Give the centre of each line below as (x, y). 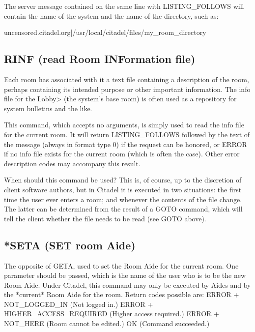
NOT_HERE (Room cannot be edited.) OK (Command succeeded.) (107, 323)
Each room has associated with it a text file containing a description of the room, (127, 79)
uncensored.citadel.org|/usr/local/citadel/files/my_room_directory (105, 32)
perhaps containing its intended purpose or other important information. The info (127, 89)
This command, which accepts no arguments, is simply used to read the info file (124, 125)
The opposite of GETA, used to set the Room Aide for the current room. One (121, 265)
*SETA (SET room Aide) (70, 245)
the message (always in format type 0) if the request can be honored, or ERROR (126, 144)
